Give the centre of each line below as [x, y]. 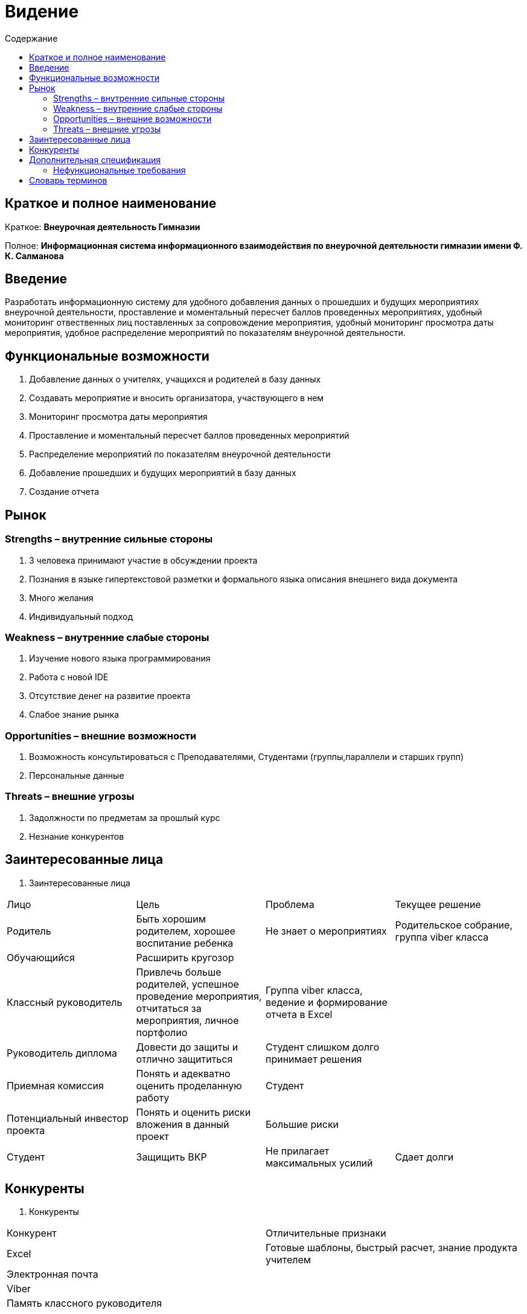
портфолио [162, 1032]
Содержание [31, 38]
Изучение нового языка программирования [120, 659]
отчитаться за [169, 1008]
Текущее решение [438, 904]
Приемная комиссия [55, 1085]
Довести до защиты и [187, 1047]
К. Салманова [34, 256]
